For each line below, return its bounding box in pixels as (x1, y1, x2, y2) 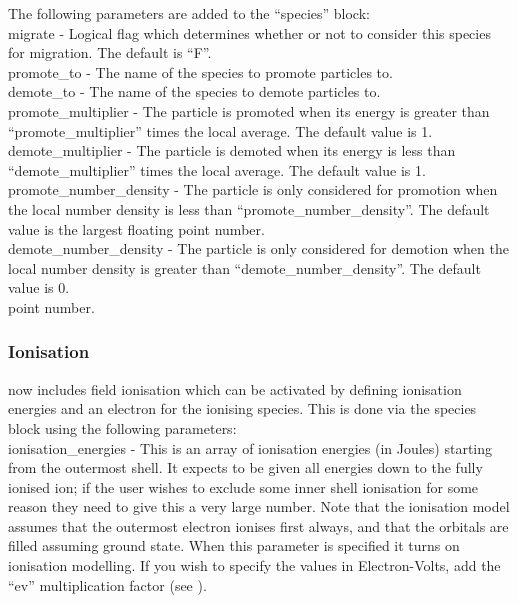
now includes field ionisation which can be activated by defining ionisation (8, 378, 462, 399)
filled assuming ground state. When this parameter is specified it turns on (8, 535, 460, 556)
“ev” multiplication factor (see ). (8, 574, 207, 595)
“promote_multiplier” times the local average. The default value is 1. (8, 120, 433, 141)
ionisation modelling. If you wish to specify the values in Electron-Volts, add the (8, 555, 501, 576)
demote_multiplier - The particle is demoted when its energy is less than (8, 140, 456, 161)
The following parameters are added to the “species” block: (8, 3, 370, 23)
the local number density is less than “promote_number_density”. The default (8, 198, 490, 219)
